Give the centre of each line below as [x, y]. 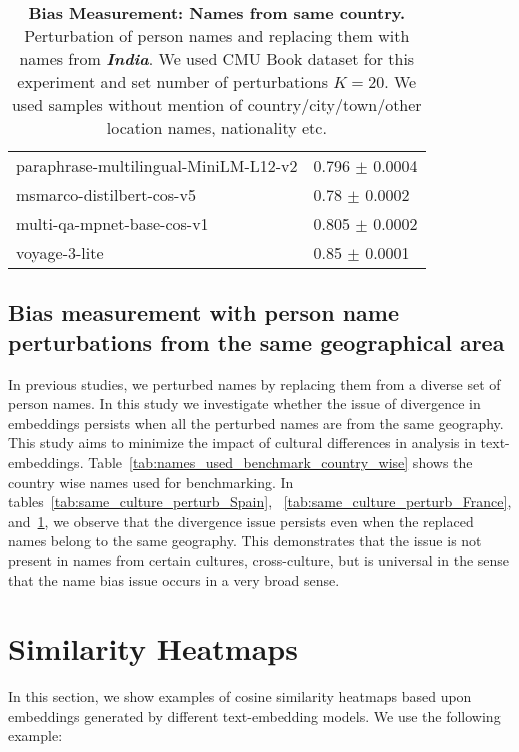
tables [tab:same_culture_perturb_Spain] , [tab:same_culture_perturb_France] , [260, 501]
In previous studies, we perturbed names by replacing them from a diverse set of [254, 383]
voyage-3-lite [60, 252]
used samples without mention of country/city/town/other [216, 104]
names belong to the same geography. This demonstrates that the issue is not [245, 540]
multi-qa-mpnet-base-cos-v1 [112, 223]
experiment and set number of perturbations [172, 81]
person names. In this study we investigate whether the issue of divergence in [244, 403]
